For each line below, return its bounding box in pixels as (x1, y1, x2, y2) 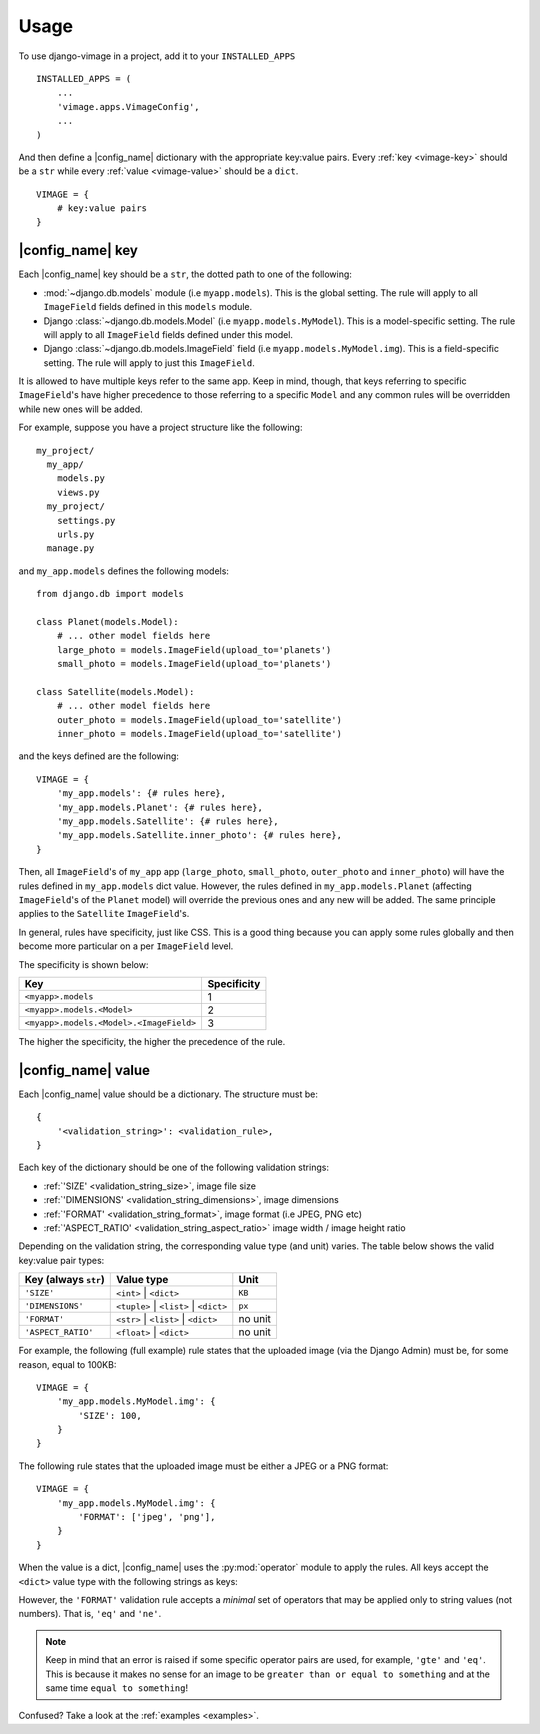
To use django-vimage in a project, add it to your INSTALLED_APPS (18, 50, 296, 62)
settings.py (56, 515, 116, 526)
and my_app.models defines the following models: (18, 565, 230, 577)
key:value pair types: (18, 1254, 105, 1266)
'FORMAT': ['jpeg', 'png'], (78, 1511, 216, 1523)
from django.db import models (36, 588, 185, 600)
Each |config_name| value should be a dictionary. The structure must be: (18, 1088, 319, 1100)
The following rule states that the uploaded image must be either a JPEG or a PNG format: (18, 1460, 389, 1472)
